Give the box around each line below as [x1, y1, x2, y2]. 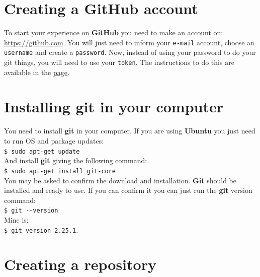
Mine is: [4, 214, 29, 225]
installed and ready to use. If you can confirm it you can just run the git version [4, 185, 252, 195]
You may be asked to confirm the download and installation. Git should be [4, 175, 236, 185]
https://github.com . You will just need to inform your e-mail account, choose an [4, 37, 254, 47]
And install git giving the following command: [4, 155, 147, 166]
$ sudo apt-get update [4, 148, 80, 155]
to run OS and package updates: [4, 135, 104, 146]
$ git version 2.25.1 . [4, 224, 78, 235]
